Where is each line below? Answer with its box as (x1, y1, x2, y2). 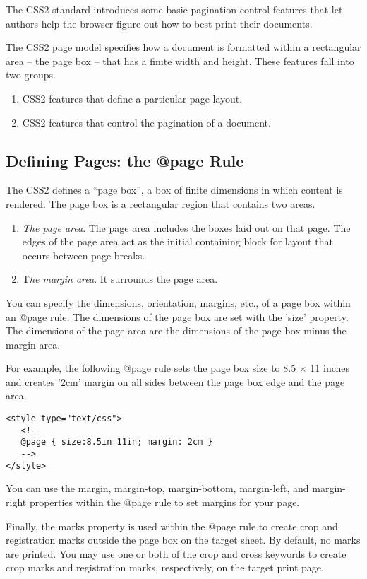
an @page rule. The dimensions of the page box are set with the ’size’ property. (6, 309, 349, 324)
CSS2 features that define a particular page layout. (22, 90, 243, 105)
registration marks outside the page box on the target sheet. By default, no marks (6, 532, 361, 547)
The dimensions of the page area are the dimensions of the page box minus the (6, 323, 347, 338)
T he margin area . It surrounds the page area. (22, 271, 218, 286)
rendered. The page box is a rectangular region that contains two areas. (6, 196, 315, 211)
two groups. (6, 67, 56, 82)
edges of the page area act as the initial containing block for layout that (22, 234, 333, 249)
